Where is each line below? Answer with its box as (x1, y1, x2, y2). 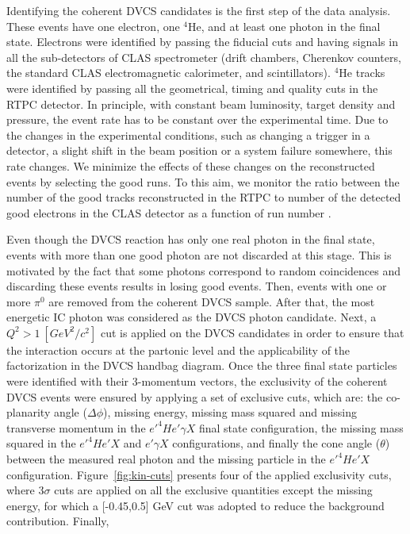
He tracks (339, 64, 385, 81)
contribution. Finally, (6, 513, 109, 529)
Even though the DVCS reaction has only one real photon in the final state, (6, 231, 375, 248)
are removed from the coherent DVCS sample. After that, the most (48, 293, 375, 309)
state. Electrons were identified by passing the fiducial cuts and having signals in (6, 33, 398, 50)
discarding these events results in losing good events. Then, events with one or (6, 278, 387, 294)
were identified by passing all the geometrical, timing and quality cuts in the (6, 79, 378, 96)
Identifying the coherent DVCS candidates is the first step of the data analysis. (6, 2, 391, 18)
